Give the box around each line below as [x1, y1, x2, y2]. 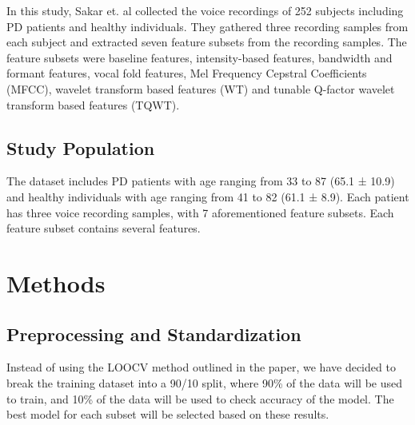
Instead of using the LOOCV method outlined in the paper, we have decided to [6, 359, 396, 375]
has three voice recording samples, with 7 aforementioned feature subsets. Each [6, 204, 394, 220]
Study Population [6, 135, 155, 160]
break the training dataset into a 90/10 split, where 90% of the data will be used [6, 374, 403, 391]
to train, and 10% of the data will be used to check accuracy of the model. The [6, 390, 394, 407]
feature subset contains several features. [6, 220, 201, 236]
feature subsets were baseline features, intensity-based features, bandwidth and [6, 49, 393, 66]
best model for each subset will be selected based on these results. [6, 406, 329, 423]
